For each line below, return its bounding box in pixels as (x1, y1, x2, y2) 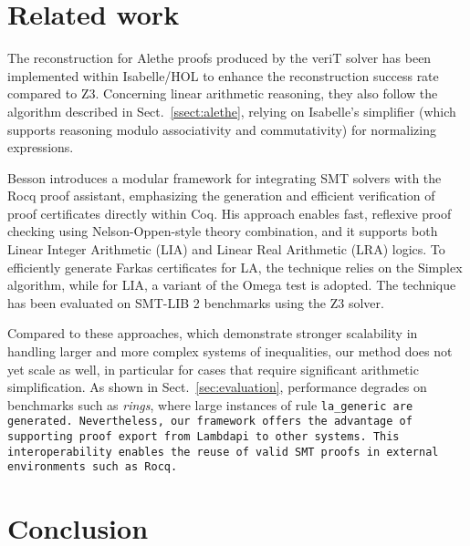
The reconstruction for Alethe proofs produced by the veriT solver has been (7, 48, 432, 67)
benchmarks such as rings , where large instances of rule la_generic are (7, 395, 413, 414)
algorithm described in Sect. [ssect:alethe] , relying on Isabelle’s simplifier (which (7, 101, 456, 120)
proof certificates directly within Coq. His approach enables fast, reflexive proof (7, 203, 452, 222)
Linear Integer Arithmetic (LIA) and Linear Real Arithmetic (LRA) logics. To (7, 240, 445, 259)
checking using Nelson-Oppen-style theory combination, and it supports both (7, 221, 438, 241)
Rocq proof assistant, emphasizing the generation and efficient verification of (7, 186, 435, 205)
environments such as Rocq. (7, 460, 178, 474)
